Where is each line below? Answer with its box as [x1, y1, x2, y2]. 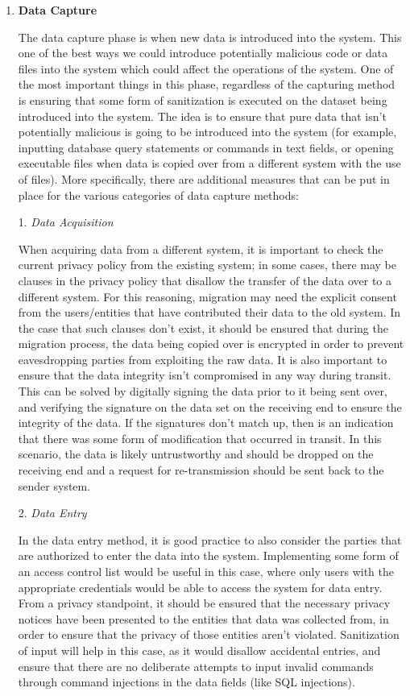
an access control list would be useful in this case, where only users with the [18, 563, 394, 579]
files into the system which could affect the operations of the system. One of [18, 60, 394, 77]
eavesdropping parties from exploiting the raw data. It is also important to [18, 350, 387, 367]
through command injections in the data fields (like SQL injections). [18, 673, 355, 690]
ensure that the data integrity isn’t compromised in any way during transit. [18, 367, 391, 383]
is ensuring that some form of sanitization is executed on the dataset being [18, 91, 387, 108]
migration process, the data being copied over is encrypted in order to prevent [18, 335, 404, 352]
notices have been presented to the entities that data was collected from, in [18, 610, 389, 627]
